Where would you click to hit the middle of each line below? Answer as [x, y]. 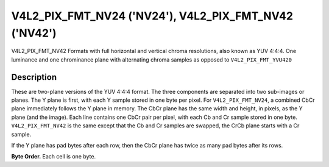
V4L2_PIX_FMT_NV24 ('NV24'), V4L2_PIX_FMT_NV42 [152, 16]
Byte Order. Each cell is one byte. [54, 157]
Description [34, 77]
